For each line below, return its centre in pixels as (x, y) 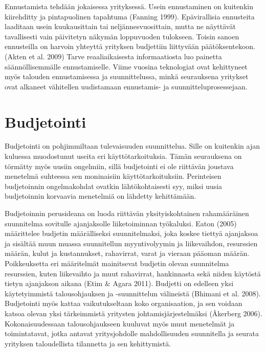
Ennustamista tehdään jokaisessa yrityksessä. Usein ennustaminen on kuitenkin (129, 6)
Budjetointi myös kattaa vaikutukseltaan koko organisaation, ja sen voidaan (124, 303)
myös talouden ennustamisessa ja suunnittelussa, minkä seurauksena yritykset (127, 76)
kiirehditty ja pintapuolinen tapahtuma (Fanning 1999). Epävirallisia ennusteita (130, 16)
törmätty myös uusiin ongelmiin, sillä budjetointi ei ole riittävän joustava (119, 166)
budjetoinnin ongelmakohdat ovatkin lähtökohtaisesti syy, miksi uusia (114, 186)
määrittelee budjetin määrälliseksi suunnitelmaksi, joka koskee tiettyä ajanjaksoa (131, 233)
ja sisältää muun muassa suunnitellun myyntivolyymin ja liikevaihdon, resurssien (131, 243)
